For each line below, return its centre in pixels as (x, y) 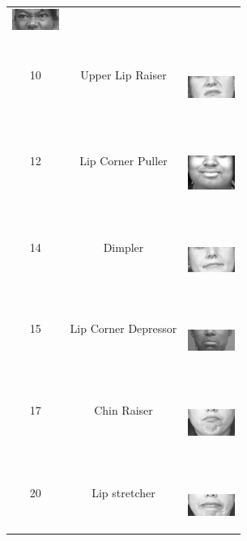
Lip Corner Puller (123, 160)
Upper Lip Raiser (123, 75)
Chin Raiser (123, 410)
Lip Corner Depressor (123, 328)
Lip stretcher (123, 493)
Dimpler (123, 247)
